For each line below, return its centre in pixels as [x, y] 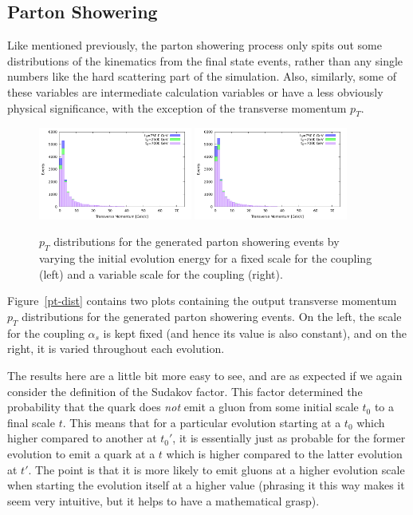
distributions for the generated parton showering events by [197, 242]
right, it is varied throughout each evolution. [116, 349]
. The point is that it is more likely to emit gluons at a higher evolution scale [216, 469]
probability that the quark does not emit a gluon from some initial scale [183, 407]
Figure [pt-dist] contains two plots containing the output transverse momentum [202, 301]
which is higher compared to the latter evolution [284, 453]
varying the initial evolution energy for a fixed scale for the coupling [206, 258]
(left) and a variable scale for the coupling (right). [161, 273]
